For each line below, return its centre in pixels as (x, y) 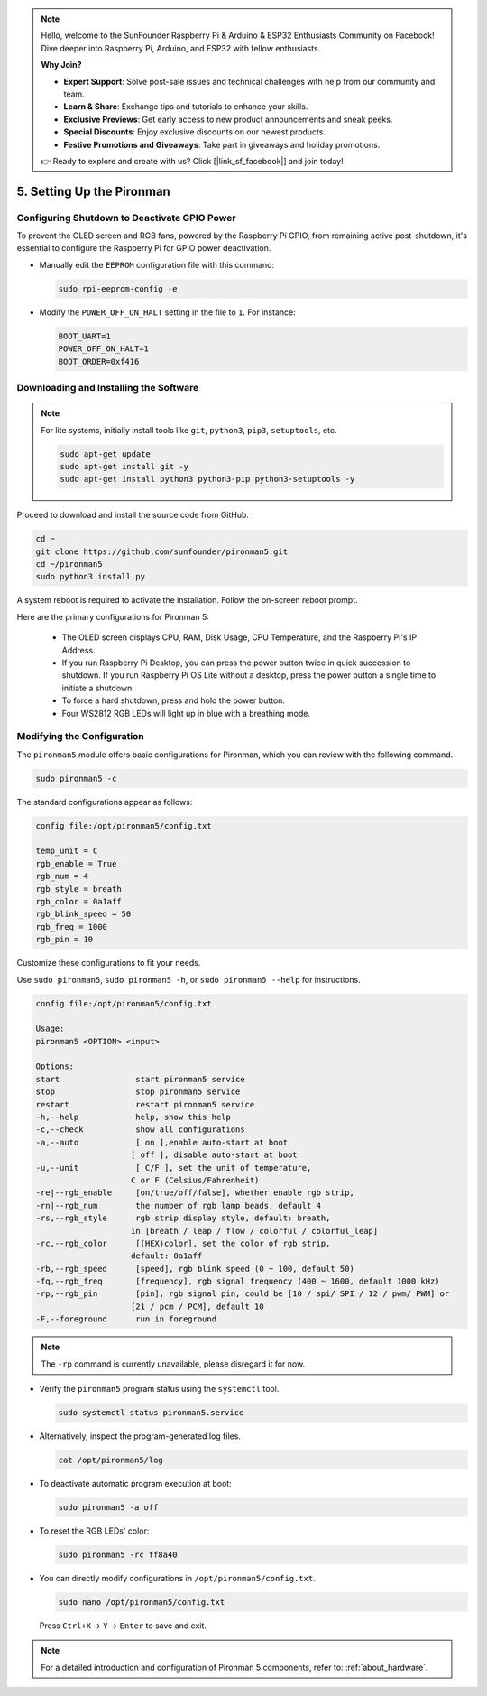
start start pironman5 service (140, 1079)
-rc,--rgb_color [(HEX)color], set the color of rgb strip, (183, 1243)
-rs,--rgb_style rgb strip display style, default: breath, (183, 1218)
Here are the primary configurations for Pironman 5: (113, 616)
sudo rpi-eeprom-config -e (118, 288)
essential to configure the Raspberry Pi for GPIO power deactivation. (144, 248)
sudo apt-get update (105, 454)
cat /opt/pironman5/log (111, 1460)
